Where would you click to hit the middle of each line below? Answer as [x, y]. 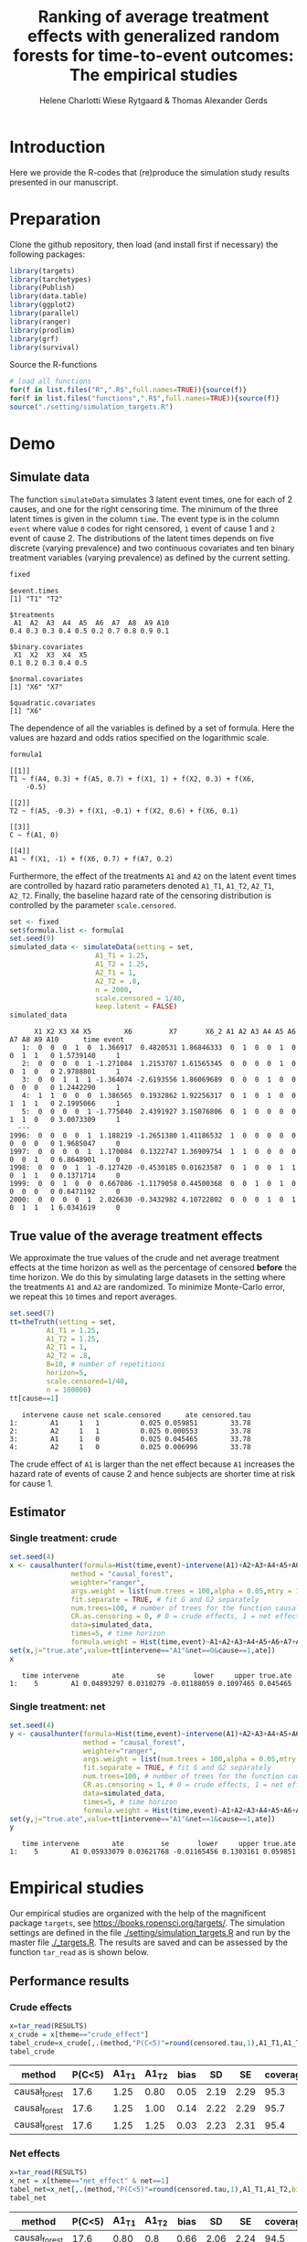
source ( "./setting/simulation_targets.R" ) [91, 407]
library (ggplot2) [42, 305]
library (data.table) [49, 296]
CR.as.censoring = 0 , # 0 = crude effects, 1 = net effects [187, 1617]
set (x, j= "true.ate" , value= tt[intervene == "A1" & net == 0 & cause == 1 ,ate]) [143, 1650]
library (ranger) [40, 322]
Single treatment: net [58, 1706]
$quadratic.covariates [53, 703]
